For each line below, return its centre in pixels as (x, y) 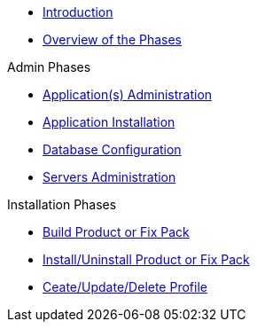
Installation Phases (62, 204)
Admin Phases (49, 67)
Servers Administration (109, 177)
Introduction (78, 12)
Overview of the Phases (113, 39)
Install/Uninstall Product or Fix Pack (146, 259)
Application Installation (109, 122)
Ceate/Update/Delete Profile (125, 287)
